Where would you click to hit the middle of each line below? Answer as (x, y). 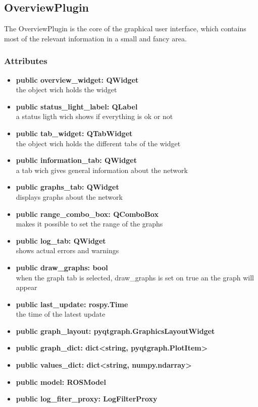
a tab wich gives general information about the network (102, 170)
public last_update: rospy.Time (72, 304)
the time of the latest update (61, 314)
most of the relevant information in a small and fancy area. (95, 38)
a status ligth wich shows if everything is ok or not (94, 116)
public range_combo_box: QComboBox (87, 214)
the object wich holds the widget (66, 90)
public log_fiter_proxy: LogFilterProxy (87, 399)
